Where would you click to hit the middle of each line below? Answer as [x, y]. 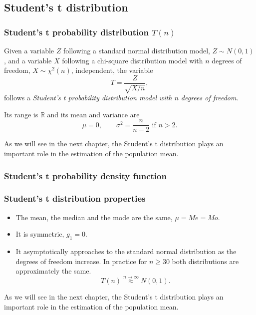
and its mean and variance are [93, 114]
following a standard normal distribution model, [136, 50]
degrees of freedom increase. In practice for [81, 261]
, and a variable [28, 60]
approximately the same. [53, 271]
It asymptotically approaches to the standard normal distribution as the [126, 251]
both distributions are [205, 261]
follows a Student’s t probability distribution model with [88, 98]
